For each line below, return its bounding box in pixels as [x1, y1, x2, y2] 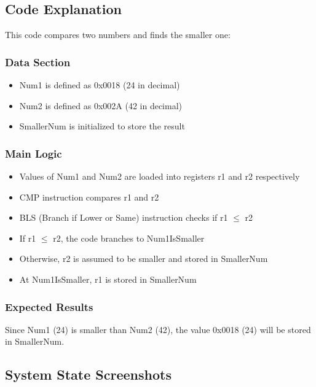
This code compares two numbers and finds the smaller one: [5, 28, 231, 41]
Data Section [5, 54, 71, 69]
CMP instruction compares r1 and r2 [19, 190, 159, 203]
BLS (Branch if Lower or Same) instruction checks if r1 [19, 211, 228, 224]
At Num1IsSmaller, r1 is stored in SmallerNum [19, 272, 197, 285]
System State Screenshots [5, 365, 172, 384]
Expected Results [5, 299, 93, 314]
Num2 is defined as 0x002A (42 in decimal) [19, 99, 182, 112]
